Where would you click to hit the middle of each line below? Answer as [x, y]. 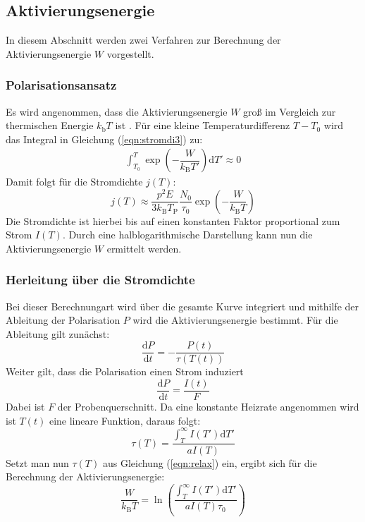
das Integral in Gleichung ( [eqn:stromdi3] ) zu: [104, 139]
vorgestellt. [130, 53]
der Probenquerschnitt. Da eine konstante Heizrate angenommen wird [208, 407]
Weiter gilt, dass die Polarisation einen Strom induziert [125, 371]
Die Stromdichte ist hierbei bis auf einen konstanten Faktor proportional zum [173, 220]
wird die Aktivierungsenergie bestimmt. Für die [235, 320]
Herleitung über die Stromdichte [100, 280]
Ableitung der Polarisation [63, 320]
